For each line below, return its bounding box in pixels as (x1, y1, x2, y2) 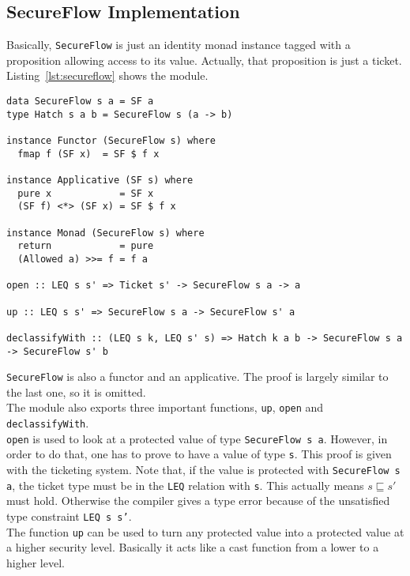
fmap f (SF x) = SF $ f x (17, 148, 160, 160)
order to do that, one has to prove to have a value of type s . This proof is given (6, 446, 392, 462)
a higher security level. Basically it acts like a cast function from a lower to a (6, 539, 379, 555)
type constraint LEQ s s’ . (6, 507, 132, 524)
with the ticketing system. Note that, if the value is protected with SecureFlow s (6, 461, 401, 478)
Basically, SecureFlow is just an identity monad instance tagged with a (6, 36, 351, 53)
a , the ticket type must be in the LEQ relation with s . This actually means (6, 476, 364, 493)
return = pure (17, 240, 154, 252)
